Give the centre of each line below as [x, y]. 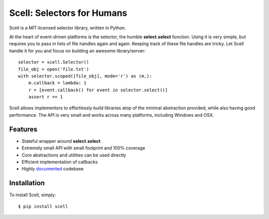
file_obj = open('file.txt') [54, 69]
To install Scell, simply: [33, 195]
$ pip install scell [43, 206]
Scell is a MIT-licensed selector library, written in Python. [68, 28]
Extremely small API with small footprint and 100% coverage [83, 148]
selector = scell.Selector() [54, 62]
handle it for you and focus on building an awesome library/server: [77, 51]
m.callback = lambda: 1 [57, 83]
